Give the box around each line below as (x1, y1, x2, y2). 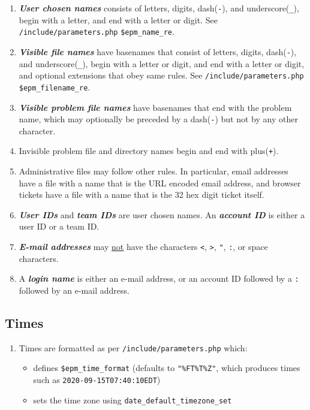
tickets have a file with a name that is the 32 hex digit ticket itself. (19, 188, 264, 201)
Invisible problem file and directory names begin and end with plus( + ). (19, 144, 279, 157)
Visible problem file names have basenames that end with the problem (19, 101, 292, 113)
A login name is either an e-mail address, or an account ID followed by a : (19, 272, 299, 285)
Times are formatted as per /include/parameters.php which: (19, 341, 248, 354)
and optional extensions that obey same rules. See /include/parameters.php (19, 69, 304, 82)
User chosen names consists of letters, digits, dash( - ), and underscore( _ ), (19, 2, 299, 14)
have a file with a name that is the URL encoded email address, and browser (19, 176, 301, 189)
